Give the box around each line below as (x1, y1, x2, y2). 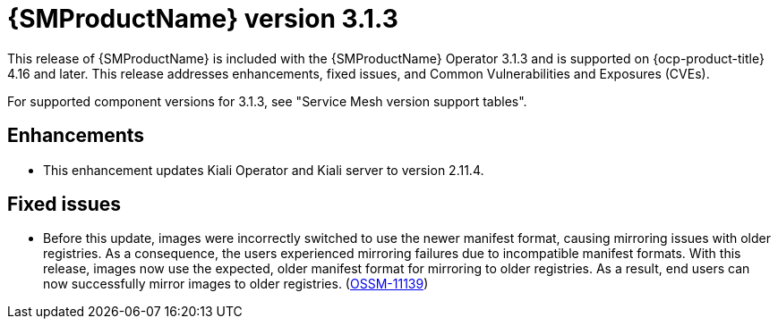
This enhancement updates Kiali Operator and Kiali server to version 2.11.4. (43, 162, 484, 178)
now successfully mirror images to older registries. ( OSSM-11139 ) (43, 276, 429, 292)
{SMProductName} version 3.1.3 (7, 4, 398, 34)
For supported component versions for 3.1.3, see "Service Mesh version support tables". (7, 93, 527, 109)
